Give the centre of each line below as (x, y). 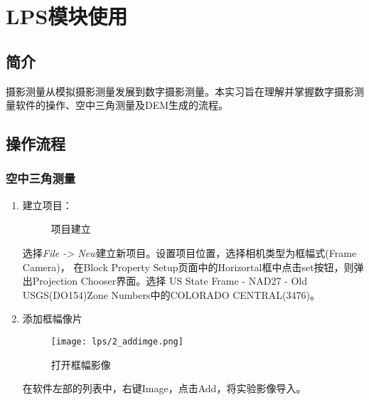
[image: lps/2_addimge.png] (117, 341)
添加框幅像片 (52, 319)
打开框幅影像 (81, 364)
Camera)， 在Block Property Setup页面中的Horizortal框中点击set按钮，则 (188, 267)
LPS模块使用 (67, 16)
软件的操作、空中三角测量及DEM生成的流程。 (122, 105)
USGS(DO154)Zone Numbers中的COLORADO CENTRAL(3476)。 (171, 294)
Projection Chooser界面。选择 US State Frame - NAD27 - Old (170, 281)
